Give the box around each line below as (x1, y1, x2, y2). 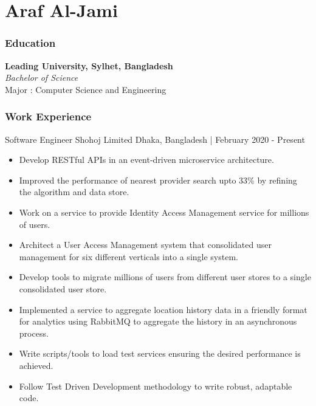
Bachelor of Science (5, 71, 78, 84)
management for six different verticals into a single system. (19, 250, 238, 263)
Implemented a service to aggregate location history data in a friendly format (19, 303, 307, 315)
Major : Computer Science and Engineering (5, 83, 167, 95)
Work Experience (5, 109, 92, 124)
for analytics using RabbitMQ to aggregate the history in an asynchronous (19, 315, 297, 328)
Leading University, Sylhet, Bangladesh (5, 59, 173, 72)
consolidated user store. (19, 282, 107, 295)
